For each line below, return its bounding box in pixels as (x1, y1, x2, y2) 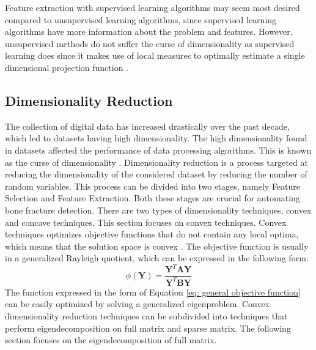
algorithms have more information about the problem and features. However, (5, 25, 293, 38)
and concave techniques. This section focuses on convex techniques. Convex (5, 215, 287, 228)
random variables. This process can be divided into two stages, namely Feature (5, 179, 301, 192)
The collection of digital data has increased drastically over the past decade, (5, 119, 290, 132)
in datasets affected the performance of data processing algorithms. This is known (5, 143, 312, 156)
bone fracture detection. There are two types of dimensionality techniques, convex (5, 203, 312, 216)
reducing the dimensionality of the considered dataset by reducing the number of (5, 168, 307, 181)
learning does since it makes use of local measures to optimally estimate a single (5, 49, 305, 62)
